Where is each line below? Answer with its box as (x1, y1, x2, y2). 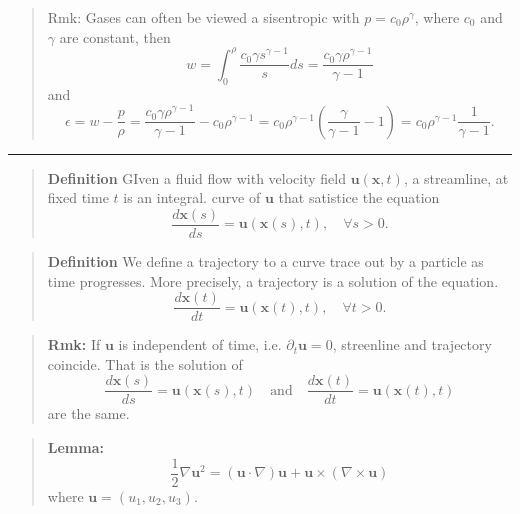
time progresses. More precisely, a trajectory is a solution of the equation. (47, 270, 499, 291)
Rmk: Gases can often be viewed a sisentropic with (47, 7, 360, 27)
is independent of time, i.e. (118, 334, 282, 355)
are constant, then (59, 26, 171, 47)
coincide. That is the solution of (47, 353, 243, 374)
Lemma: (47, 437, 104, 458)
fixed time (47, 187, 109, 208)
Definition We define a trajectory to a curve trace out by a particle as (47, 250, 484, 271)
